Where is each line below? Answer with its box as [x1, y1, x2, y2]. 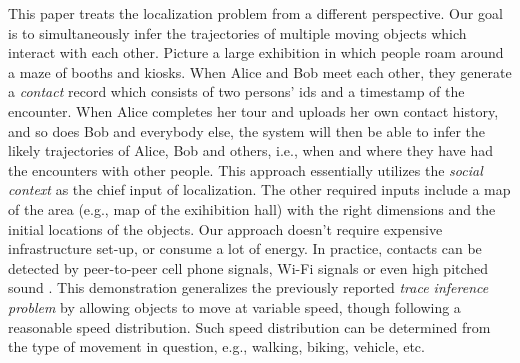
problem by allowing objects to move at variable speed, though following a [8, 296, 461, 317]
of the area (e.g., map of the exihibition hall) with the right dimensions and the [8, 198, 496, 219]
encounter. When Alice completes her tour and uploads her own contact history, [8, 100, 499, 121]
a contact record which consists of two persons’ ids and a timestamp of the [8, 81, 465, 102]
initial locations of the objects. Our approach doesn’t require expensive [8, 218, 443, 239]
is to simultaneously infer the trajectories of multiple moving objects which [8, 22, 467, 43]
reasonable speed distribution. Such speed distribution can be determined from [8, 316, 491, 337]
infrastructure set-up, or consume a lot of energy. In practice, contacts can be [8, 238, 482, 259]
